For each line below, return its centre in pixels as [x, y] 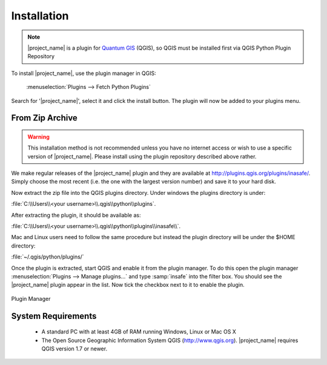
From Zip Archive [45, 118]
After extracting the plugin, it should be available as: [76, 215]
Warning [38, 137]
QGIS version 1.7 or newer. [74, 349]
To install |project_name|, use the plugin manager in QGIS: [84, 73]
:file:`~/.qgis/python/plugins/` [48, 257]
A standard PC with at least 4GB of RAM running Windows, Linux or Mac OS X [139, 332]
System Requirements [54, 316]
